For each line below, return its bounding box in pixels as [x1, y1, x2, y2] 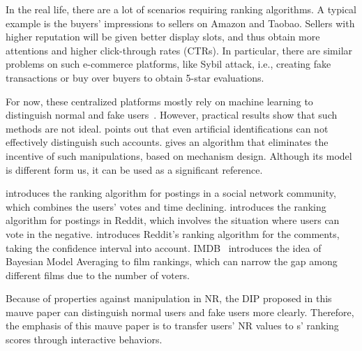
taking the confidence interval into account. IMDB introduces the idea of [6, 240, 322, 255]
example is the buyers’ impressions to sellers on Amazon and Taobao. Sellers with [6, 15, 355, 30]
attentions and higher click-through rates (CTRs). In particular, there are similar [6, 43, 353, 57]
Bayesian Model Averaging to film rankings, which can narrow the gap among [6, 254, 338, 269]
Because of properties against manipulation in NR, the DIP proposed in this [6, 291, 332, 306]
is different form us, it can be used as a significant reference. [6, 162, 263, 177]
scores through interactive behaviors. [6, 332, 163, 347]
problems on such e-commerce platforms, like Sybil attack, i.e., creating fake [6, 57, 331, 71]
